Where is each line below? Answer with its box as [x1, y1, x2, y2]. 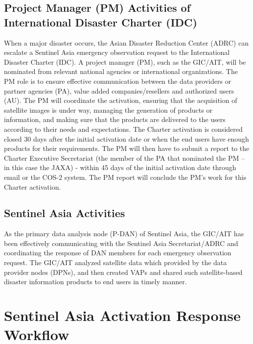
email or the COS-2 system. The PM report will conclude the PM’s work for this [4, 172, 247, 182]
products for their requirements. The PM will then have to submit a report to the [4, 143, 250, 153]
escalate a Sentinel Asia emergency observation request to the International [4, 47, 230, 57]
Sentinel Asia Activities [4, 205, 125, 221]
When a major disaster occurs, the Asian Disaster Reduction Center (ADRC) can [4, 37, 249, 48]
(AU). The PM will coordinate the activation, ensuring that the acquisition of [4, 95, 237, 105]
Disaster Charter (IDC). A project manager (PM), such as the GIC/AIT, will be [4, 56, 246, 67]
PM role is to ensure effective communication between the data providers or [4, 75, 231, 86]
